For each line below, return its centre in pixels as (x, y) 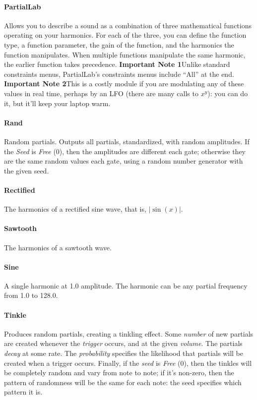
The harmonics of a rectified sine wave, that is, (75, 209)
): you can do (228, 93)
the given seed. (27, 170)
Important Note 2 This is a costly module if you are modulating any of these (124, 84)
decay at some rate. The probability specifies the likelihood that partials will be (124, 353)
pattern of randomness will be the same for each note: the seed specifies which (123, 382)
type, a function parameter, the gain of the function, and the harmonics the (119, 44)
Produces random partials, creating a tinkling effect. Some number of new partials (129, 333)
